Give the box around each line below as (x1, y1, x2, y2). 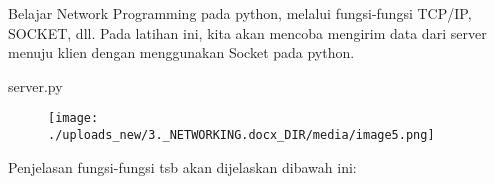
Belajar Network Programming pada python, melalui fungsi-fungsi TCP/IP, (8, 3, 472, 23)
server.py (8, 75, 63, 96)
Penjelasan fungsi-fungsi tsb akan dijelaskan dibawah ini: (8, 156, 357, 177)
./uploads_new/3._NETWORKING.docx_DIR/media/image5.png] (48, 128, 435, 143)
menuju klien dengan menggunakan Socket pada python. (8, 42, 355, 63)
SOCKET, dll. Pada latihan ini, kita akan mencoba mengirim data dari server (8, 22, 487, 43)
